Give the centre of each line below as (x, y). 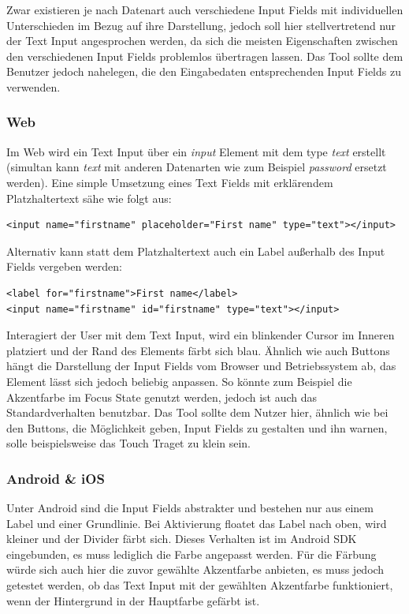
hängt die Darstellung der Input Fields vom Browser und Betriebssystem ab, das (201, 366)
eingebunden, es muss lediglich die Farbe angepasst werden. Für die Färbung (191, 554)
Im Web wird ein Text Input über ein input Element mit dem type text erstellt (196, 151)
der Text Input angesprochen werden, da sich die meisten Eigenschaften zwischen (202, 41)
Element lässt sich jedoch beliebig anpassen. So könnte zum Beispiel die (179, 381)
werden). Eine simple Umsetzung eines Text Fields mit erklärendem (170, 182)
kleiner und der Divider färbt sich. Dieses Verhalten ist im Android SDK (182, 539)
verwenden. (33, 86)
